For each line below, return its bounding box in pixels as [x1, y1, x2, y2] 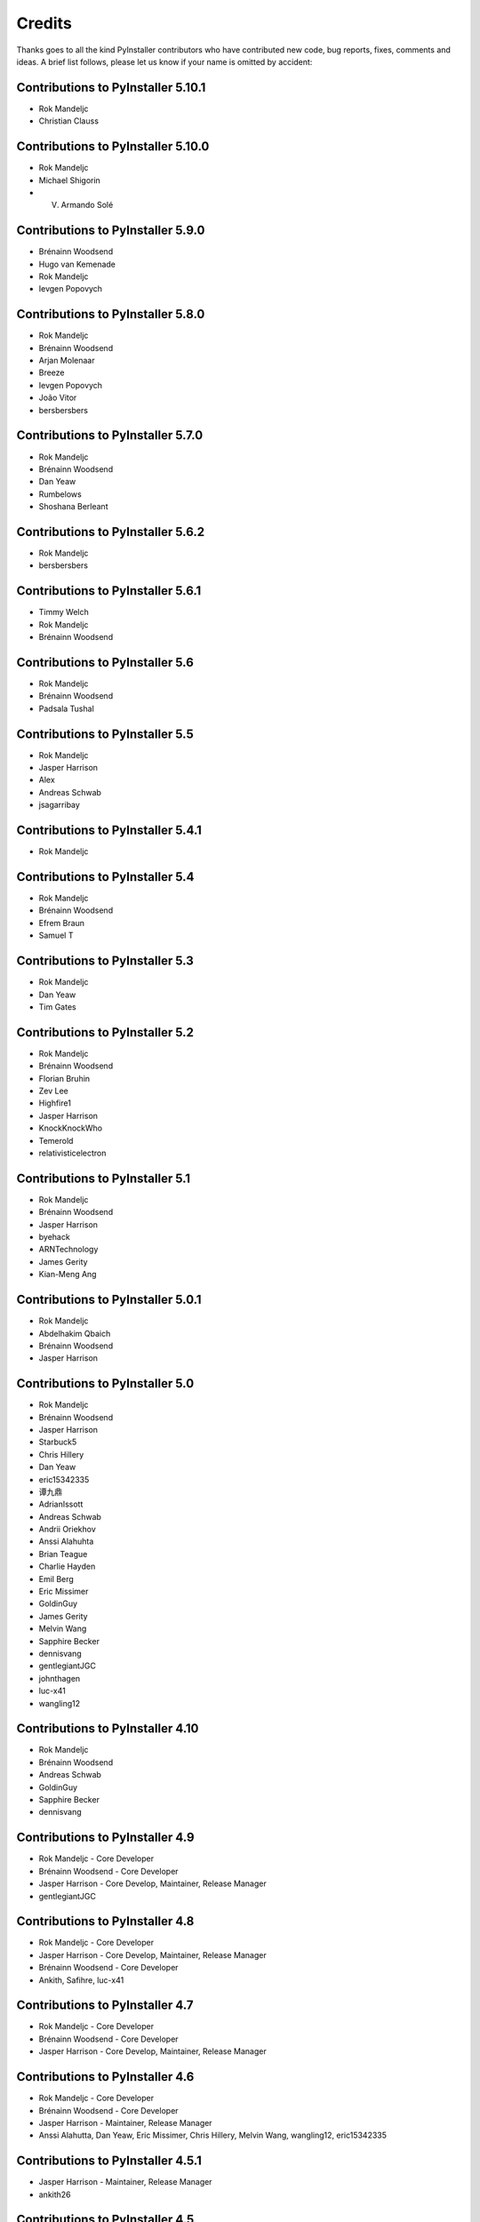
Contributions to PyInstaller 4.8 [16, 1914, 195, 1929]
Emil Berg [38, 1573, 75, 1584]
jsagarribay [38, 800, 80, 811]
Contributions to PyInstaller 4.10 [16, 1721, 199, 1737]
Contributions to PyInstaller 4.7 [16, 1998, 194, 2013]
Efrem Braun [38, 917, 84, 928]
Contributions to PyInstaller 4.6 [16, 2069, 195, 2084]
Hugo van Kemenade [38, 259, 116, 269]
